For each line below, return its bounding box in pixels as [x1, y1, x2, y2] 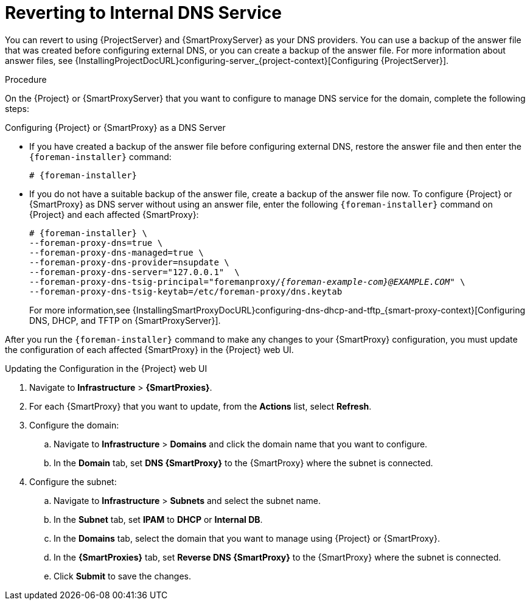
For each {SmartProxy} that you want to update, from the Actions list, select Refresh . [29, 400, 372, 411]
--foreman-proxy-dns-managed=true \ [29, 247, 204, 257]
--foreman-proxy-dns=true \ [29, 237, 163, 248]
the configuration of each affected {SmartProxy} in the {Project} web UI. [5, 344, 294, 355]
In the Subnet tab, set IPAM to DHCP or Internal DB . [54, 514, 263, 525]
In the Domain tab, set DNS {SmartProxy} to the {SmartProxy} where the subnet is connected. [54, 457, 433, 468]
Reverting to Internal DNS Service [5, 2, 282, 23]
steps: [5, 103, 29, 114]
